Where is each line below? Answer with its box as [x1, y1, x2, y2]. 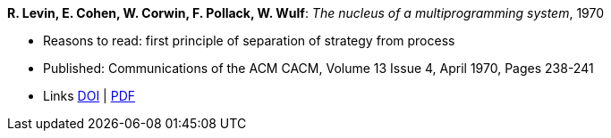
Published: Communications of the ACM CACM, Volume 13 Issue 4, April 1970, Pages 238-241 [43, 61, 594, 76]
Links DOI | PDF [43, 88, 136, 103]
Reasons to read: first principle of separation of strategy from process [43, 33, 455, 48]
